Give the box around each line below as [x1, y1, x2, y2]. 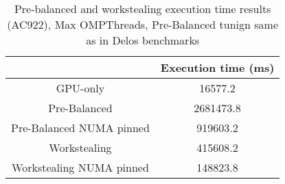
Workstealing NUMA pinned [12, 159, 149, 175]
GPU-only [56, 80, 105, 96]
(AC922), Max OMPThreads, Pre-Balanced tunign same [7, 16, 279, 32]
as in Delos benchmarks [86, 32, 200, 48]
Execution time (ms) [160, 60, 275, 75]
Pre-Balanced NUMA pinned [11, 120, 150, 135]
